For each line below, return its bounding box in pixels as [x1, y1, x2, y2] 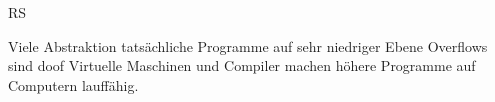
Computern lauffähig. [8, 74, 139, 95]
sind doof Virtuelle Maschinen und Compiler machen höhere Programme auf [8, 55, 476, 76]
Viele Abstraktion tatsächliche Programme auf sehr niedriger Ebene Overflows [8, 35, 488, 56]
